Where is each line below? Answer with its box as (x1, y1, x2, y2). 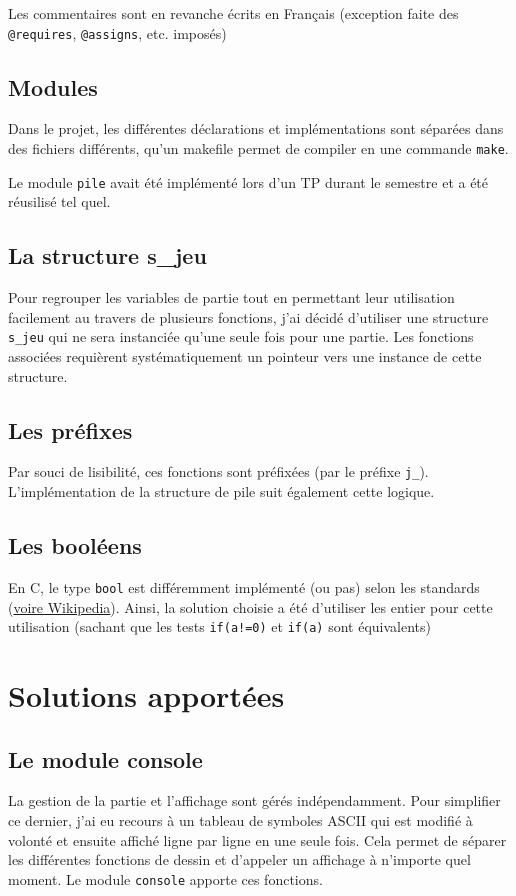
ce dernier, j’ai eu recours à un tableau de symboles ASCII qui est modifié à (8, 809, 473, 830)
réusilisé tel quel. (8, 191, 111, 212)
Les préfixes (8, 414, 133, 445)
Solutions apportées (8, 674, 285, 715)
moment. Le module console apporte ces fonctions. (8, 868, 323, 889)
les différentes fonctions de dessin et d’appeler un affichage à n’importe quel (8, 849, 471, 870)
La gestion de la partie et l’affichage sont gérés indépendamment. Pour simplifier (8, 790, 501, 811)
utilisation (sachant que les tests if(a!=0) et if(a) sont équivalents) (8, 616, 431, 637)
